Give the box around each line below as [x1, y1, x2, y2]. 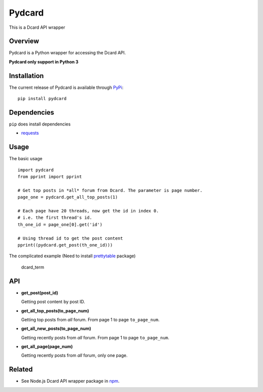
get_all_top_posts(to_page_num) [21, 308, 90, 313]
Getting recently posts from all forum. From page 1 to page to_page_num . [21, 334, 169, 340]
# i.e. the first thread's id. [18, 215, 93, 221]
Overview [9, 37, 39, 45]
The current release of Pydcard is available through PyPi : [9, 84, 124, 90]
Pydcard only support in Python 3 [9, 59, 79, 64]
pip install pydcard [18, 96, 67, 102]
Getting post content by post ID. [21, 299, 85, 305]
